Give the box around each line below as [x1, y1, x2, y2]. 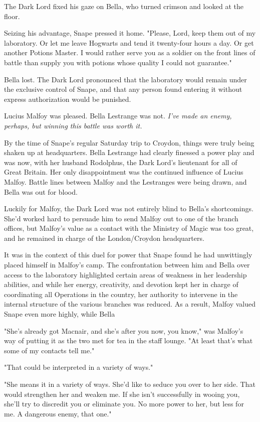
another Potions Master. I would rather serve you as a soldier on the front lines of [4, 47, 255, 58]
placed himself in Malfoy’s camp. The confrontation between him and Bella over [4, 259, 250, 270]
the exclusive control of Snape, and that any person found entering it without [4, 84, 242, 94]
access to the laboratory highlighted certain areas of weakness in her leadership [4, 269, 247, 279]
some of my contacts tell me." [4, 345, 95, 355]
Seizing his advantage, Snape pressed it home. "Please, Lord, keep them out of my [4, 28, 256, 38]
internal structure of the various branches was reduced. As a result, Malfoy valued [4, 299, 256, 309]
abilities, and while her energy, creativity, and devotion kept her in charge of [4, 279, 238, 290]
